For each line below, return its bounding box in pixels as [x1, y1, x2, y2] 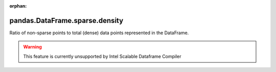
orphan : [9, 3, 27, 9]
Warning [23, 44, 42, 50]
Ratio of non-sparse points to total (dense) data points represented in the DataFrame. [9, 30, 189, 36]
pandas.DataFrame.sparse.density [9, 16, 124, 25]
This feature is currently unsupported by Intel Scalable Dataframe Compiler [23, 53, 181, 59]
